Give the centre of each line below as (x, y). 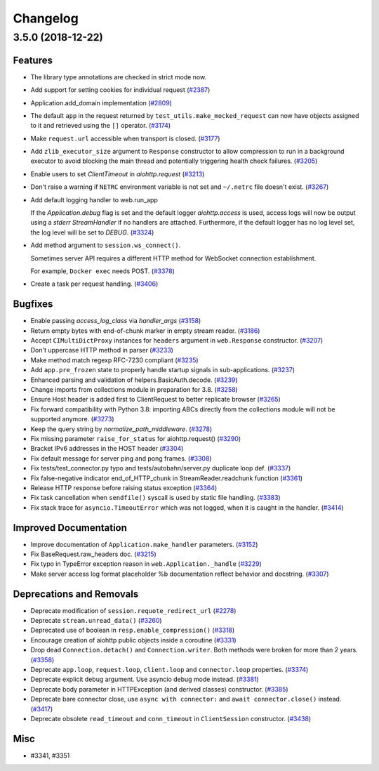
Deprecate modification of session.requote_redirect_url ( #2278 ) (133, 610)
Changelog (46, 18)
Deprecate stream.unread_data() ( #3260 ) (96, 621)
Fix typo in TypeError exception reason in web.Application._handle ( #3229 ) (146, 564)
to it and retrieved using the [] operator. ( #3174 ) (101, 126)
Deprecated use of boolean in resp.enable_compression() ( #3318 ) (133, 630)
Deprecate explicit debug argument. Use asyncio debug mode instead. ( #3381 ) (145, 679)
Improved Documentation (70, 528)
